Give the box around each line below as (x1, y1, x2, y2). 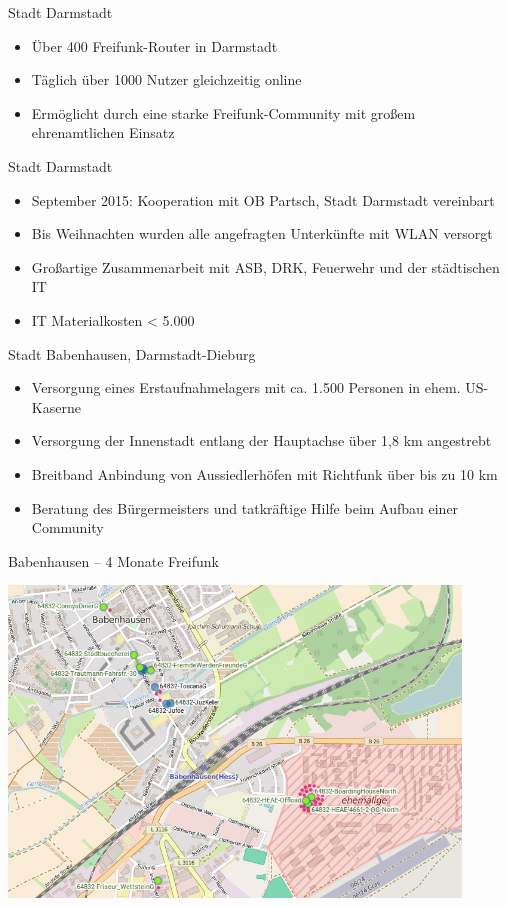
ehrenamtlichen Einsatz (31, 122, 175, 143)
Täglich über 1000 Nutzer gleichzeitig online (31, 69, 302, 90)
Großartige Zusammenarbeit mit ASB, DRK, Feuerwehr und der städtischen (31, 256, 500, 277)
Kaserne (31, 396, 81, 417)
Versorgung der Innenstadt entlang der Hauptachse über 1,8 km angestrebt (31, 430, 492, 451)
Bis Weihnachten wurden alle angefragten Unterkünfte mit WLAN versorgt (31, 223, 493, 244)
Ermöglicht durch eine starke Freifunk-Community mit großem (31, 102, 416, 123)
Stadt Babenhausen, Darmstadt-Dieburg (8, 343, 256, 364)
